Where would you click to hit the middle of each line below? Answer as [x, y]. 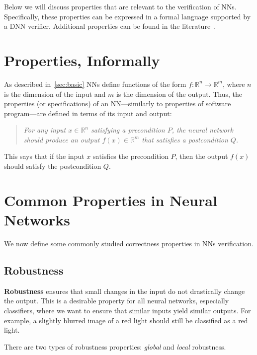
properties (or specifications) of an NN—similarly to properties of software [118, 104]
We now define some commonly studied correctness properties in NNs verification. [129, 243]
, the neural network [202, 130]
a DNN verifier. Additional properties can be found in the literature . [110, 26]
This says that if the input [44, 156]
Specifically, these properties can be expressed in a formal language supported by [128, 16]
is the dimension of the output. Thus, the [179, 94]
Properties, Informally [82, 60]
